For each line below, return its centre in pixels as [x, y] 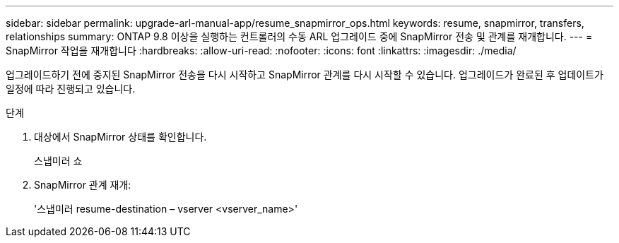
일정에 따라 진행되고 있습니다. [71, 89]
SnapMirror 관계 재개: [83, 185]
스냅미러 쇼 [58, 161]
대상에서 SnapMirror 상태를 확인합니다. [120, 137]
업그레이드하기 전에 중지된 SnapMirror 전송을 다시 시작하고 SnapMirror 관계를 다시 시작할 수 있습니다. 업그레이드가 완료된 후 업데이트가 [305, 75]
